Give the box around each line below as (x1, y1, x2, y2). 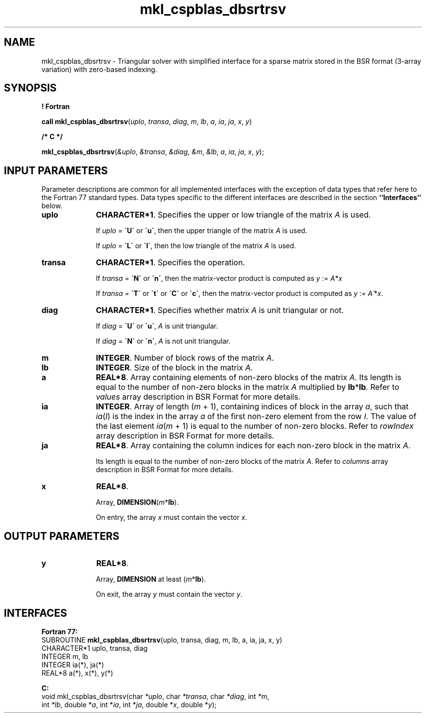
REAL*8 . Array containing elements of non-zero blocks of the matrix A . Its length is (96, 372, 402, 383)
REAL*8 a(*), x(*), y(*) (41, 668, 113, 677)
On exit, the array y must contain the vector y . (96, 590, 243, 599)
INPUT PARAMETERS (4, 164, 108, 177)
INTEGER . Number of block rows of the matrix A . (96, 353, 274, 363)
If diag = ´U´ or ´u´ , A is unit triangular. (96, 322, 218, 331)
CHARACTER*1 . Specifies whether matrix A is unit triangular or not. (96, 305, 344, 315)
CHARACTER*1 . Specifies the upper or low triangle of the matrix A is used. (96, 210, 371, 220)
